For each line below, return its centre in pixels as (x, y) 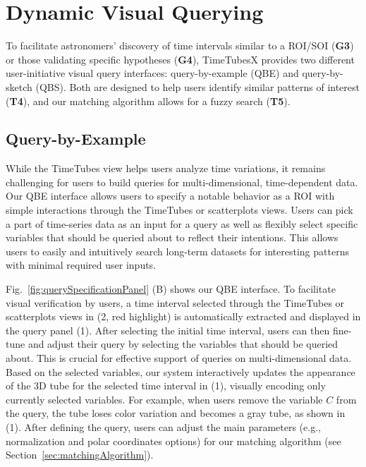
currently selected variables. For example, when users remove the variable (164, 399)
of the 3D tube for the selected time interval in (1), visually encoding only (166, 386)
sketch (19, 86)
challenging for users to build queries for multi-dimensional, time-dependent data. (182, 182)
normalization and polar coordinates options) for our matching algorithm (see (173, 441)
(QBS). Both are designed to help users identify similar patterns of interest (197, 86)
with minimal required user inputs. (81, 265)
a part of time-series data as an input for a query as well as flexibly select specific (182, 223)
